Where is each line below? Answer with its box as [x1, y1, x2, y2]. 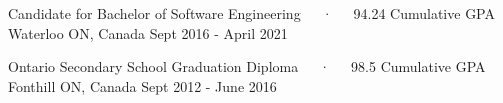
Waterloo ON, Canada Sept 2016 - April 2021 [8, 22, 288, 43]
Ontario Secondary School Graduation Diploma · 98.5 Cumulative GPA [8, 56, 486, 77]
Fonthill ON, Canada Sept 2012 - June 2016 [8, 75, 277, 96]
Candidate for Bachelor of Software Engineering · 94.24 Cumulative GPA [8, 3, 495, 23]
